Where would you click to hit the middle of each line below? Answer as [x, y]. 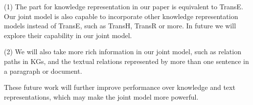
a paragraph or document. [43, 71]
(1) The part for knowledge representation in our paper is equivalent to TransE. [124, 6]
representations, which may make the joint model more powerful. [101, 96]
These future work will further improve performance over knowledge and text [120, 87]
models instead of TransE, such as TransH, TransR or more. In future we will [120, 26]
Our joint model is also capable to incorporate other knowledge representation [121, 16]
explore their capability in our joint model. [68, 35]
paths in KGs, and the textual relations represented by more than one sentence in [126, 61]
